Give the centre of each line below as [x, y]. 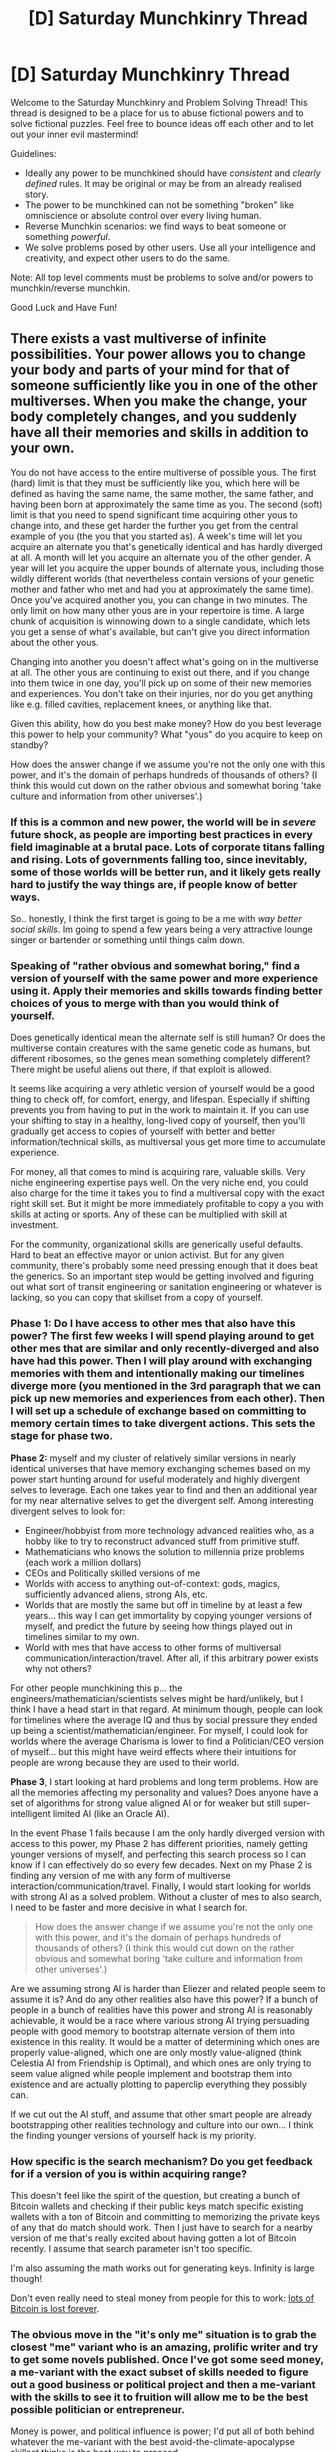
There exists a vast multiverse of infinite [138, 338]
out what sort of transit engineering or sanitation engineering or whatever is [166, 1287]
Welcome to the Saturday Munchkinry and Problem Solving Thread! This [159, 102]
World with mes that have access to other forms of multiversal [153, 1647]
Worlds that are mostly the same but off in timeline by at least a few [163, 1604]
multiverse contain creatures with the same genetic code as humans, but [160, 1048]
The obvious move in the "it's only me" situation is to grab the [163, 2334]
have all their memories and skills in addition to [159, 432]
